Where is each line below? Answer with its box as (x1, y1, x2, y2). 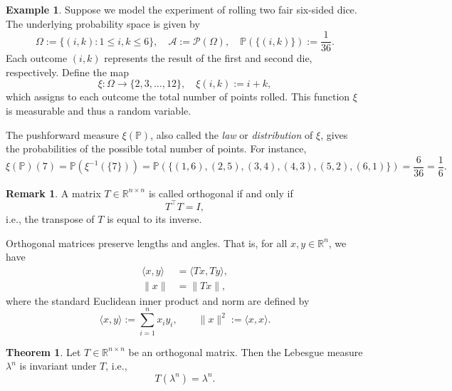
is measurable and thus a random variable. (6, 103, 191, 118)
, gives (320, 127, 348, 142)
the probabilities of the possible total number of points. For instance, (6, 141, 307, 156)
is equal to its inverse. (107, 211, 202, 226)
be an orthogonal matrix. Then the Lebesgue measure (128, 344, 363, 359)
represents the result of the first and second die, (104, 51, 312, 66)
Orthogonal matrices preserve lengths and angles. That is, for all (6, 235, 288, 250)
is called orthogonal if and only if (148, 185, 293, 200)
